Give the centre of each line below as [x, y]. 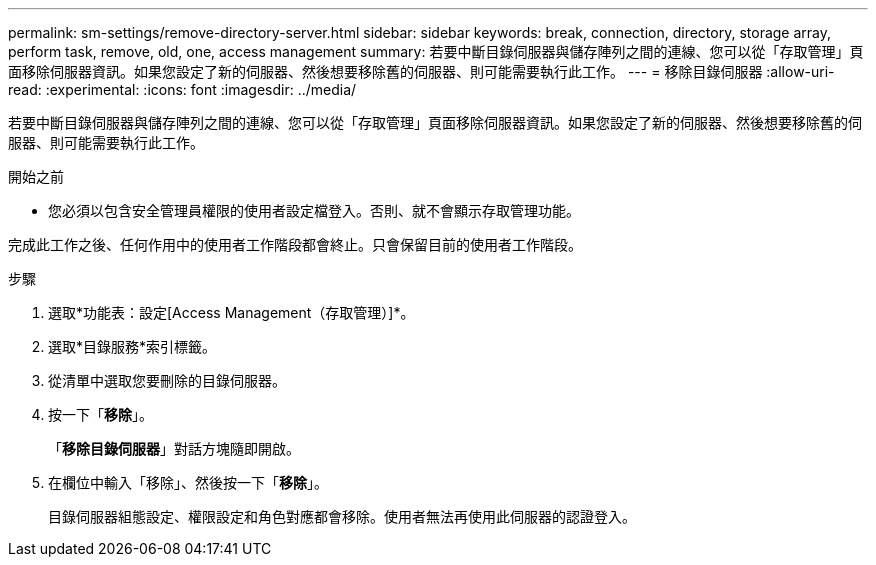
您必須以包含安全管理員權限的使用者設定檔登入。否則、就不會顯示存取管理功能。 [314, 210]
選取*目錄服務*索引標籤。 [132, 346]
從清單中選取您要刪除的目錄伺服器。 [167, 380]
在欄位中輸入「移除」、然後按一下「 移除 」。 [188, 482]
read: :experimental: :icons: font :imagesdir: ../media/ [182, 89]
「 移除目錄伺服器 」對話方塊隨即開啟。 [174, 448]
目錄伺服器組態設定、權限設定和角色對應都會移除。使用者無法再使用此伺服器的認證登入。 [342, 516]
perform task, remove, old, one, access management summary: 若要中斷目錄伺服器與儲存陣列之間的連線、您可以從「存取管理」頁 [436, 51]
